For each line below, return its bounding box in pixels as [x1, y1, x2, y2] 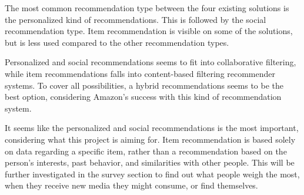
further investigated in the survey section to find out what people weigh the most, [5, 167, 300, 180]
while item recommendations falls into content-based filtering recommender [5, 67, 276, 79]
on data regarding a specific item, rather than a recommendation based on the [5, 144, 287, 157]
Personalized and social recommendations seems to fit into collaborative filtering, [5, 56, 296, 68]
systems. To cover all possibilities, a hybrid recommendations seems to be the [5, 79, 284, 91]
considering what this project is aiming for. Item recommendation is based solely [5, 133, 296, 145]
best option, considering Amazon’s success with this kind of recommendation [5, 90, 282, 103]
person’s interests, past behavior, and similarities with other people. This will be [5, 156, 295, 169]
